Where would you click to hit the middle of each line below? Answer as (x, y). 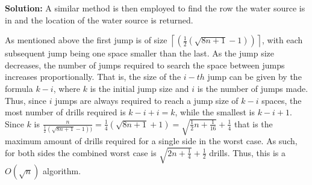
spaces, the (282, 100)
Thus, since (26, 100)
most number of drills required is (65, 112)
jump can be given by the (254, 77)
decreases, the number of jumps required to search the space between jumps (145, 65)
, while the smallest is (215, 112)
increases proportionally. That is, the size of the (93, 77)
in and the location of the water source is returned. (99, 20)
